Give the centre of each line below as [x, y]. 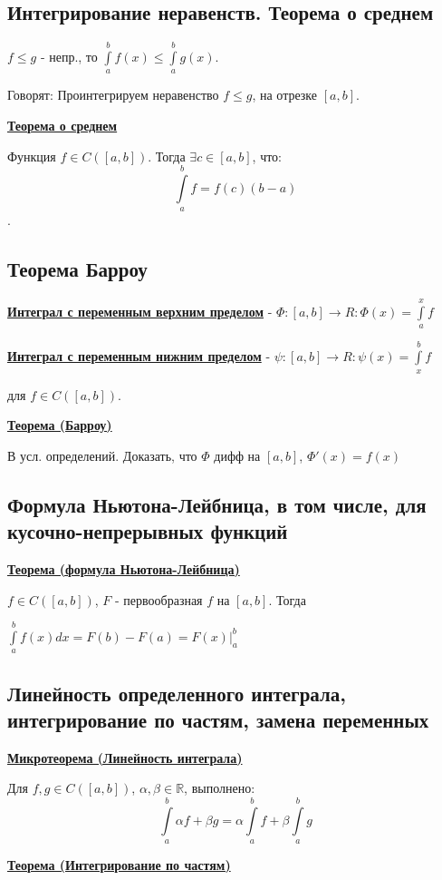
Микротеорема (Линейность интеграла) [125, 757]
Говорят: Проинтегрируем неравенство [113, 95]
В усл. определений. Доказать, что [102, 455]
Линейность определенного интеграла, [177, 693]
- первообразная [159, 599]
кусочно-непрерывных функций [148, 531]
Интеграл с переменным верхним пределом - [140, 311]
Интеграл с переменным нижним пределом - [139, 356]
